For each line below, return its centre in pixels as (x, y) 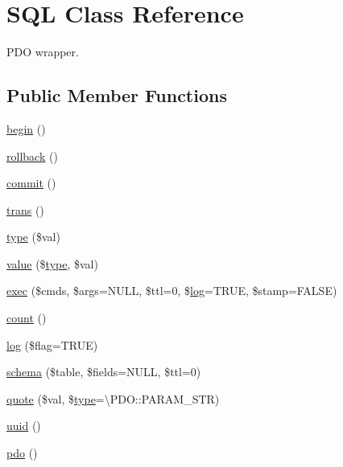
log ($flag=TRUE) (52, 344)
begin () (26, 128)
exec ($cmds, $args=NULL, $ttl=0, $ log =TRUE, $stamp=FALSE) (172, 291)
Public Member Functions (117, 95)
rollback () (32, 156)
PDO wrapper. (43, 52)
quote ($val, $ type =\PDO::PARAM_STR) (113, 398)
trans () (25, 209)
